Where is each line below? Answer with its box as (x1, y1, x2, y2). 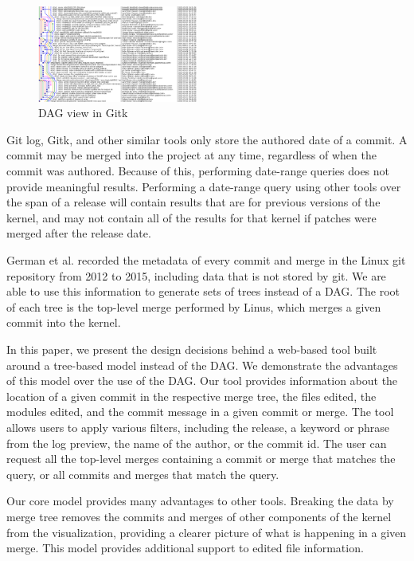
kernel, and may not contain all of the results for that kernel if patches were (6, 209, 377, 226)
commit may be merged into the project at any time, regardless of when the (6, 147, 377, 163)
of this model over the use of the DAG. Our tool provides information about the (6, 372, 398, 389)
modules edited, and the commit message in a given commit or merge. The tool (6, 403, 394, 420)
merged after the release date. (6, 225, 151, 241)
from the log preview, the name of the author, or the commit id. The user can (6, 434, 387, 451)
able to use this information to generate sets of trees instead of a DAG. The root (6, 283, 400, 300)
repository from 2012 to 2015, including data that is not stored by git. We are (6, 267, 386, 284)
